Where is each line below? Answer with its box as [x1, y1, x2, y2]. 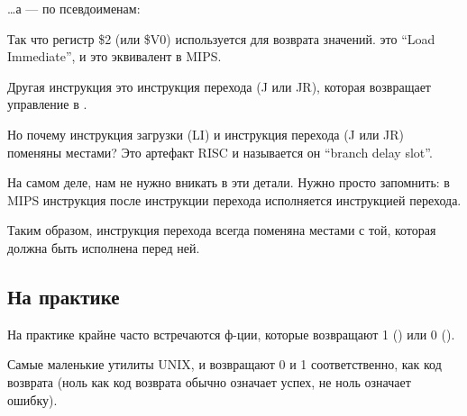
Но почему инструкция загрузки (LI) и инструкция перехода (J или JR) [7, 124, 405, 143]
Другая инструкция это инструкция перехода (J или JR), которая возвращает [7, 77, 431, 95]
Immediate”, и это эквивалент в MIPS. [7, 47, 222, 66]
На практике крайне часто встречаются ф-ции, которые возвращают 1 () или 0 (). [7, 324, 455, 343]
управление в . [7, 95, 87, 113]
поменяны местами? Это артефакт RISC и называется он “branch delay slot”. [7, 142, 433, 161]
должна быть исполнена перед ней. [7, 238, 200, 257]
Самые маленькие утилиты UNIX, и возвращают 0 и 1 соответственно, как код [7, 355, 442, 374]
